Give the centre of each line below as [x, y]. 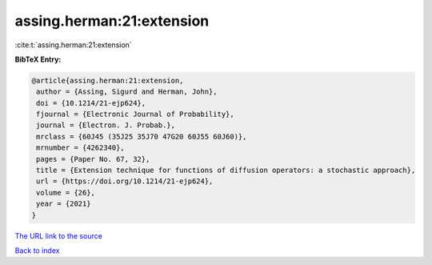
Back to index [37, 250]
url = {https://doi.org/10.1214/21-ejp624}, [125, 181]
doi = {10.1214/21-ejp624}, [91, 103]
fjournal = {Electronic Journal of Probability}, [136, 114]
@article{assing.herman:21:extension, [108, 80]
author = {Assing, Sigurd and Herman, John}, [127, 92]
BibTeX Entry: [38, 59]
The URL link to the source [59, 235]
